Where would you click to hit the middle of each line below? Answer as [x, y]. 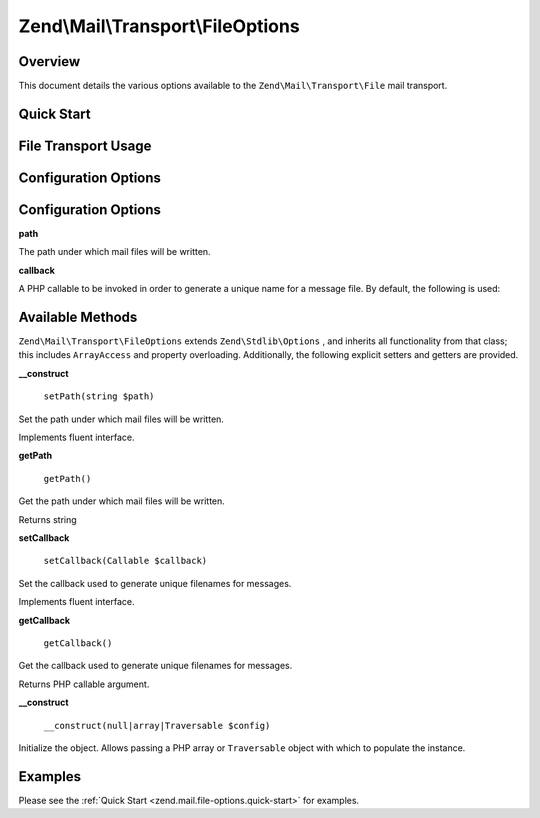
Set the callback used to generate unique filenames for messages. [155, 583]
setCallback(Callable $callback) [125, 561]
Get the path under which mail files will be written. [121, 501]
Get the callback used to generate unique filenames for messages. [155, 666]
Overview [49, 61]
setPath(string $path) [99, 396]
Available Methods [78, 317]
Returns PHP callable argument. [84, 684]
